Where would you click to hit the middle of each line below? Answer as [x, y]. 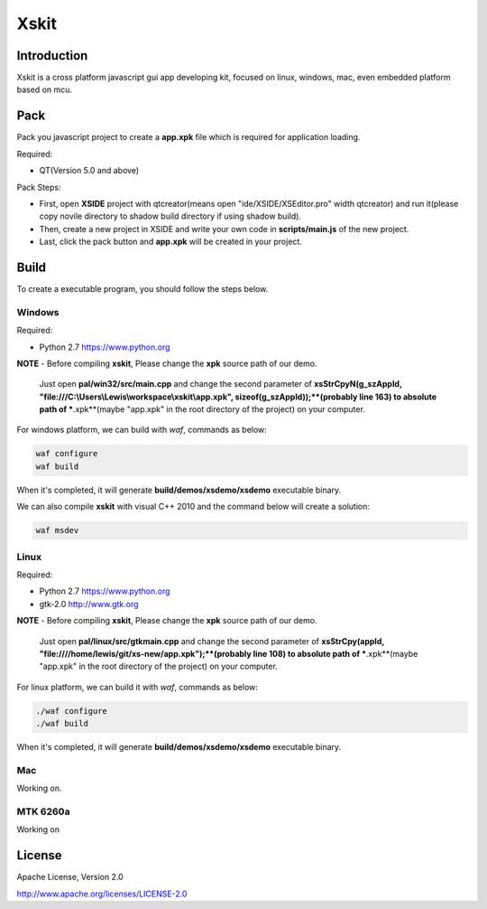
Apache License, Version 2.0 [70, 877]
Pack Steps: [39, 187]
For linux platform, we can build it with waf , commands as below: [138, 687]
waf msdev [57, 530]
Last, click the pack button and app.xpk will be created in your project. [170, 242]
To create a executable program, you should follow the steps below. [142, 289]
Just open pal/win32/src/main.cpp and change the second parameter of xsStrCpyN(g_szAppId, [221, 384]
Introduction [52, 56]
